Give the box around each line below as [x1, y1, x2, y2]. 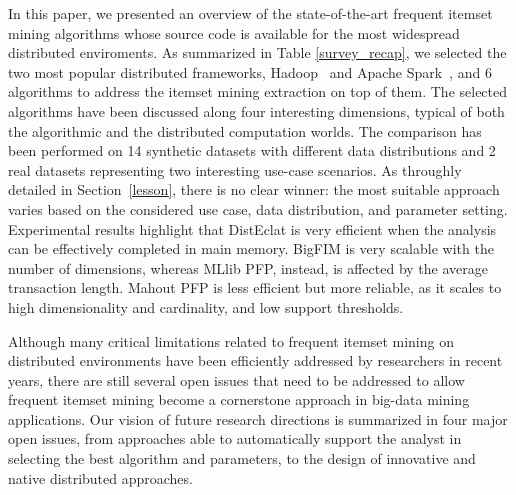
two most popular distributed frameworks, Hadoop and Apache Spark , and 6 [8, 61, 492, 82]
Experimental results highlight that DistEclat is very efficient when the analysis [8, 218, 497, 239]
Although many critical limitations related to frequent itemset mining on [8, 330, 454, 351]
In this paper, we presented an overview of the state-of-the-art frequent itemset [8, 3, 493, 23]
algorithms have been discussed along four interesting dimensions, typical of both [8, 100, 505, 121]
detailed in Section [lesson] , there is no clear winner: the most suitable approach [8, 179, 500, 200]
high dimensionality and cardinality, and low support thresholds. [8, 296, 404, 317]
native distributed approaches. [8, 467, 193, 488]
